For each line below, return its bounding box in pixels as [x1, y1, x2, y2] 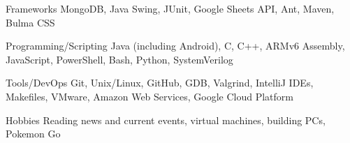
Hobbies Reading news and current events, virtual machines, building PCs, [6, 112, 326, 127]
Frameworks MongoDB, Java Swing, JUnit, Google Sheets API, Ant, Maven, [6, 1, 335, 15]
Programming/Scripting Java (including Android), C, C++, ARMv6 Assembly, [6, 38, 345, 53]
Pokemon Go [6, 126, 61, 141]
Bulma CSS [6, 15, 55, 29]
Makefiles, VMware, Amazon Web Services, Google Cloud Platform [6, 89, 294, 103]
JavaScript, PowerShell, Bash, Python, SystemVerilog [6, 52, 233, 66]
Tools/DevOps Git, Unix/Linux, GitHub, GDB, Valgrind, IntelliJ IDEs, [6, 75, 314, 90]
